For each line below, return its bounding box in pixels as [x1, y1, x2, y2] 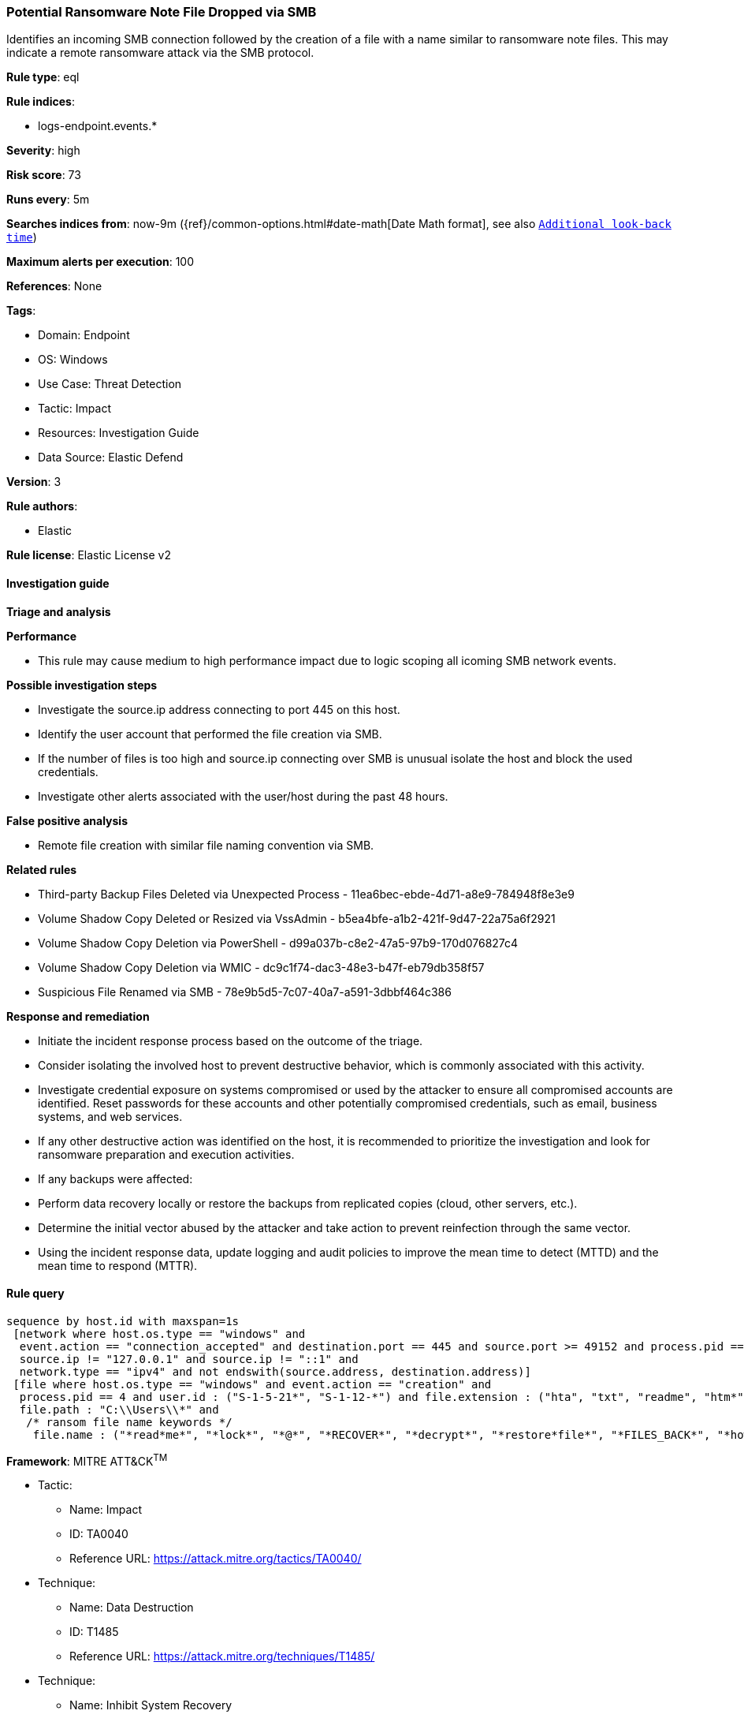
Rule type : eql [6, 70, 80, 84]
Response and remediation [6, 1009, 150, 1023]
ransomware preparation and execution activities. [38, 1147, 295, 1161]
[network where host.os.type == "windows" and [13, 1327, 306, 1340]
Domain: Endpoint [38, 328, 130, 342]
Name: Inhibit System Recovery [69, 1698, 232, 1712]
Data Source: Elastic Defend [38, 450, 184, 465]
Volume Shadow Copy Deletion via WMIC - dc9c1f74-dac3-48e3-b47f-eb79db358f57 [38, 960, 485, 974]
